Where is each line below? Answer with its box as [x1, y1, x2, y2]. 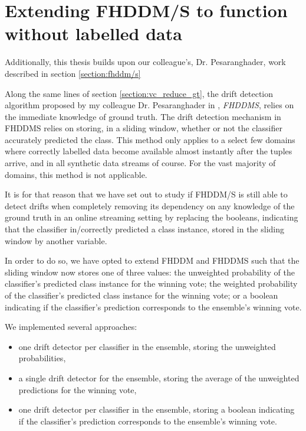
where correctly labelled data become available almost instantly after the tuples [5, 145, 292, 157]
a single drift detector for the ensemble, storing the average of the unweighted [18, 371, 300, 384]
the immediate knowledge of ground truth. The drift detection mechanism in [5, 110, 281, 122]
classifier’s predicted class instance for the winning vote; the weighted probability [5, 277, 298, 290]
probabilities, [18, 352, 66, 364]
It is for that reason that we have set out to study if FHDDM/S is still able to [5, 188, 288, 200]
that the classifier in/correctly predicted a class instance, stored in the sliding [5, 223, 284, 235]
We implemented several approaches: [5, 320, 137, 333]
